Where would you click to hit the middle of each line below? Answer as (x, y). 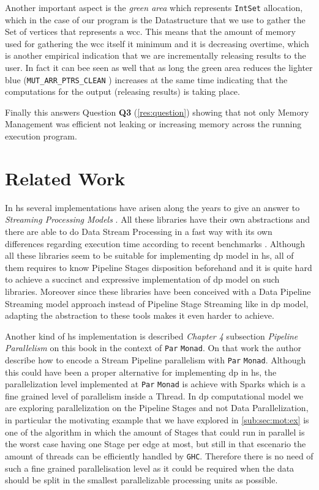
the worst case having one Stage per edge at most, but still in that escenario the (156, 444)
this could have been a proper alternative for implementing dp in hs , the (141, 372)
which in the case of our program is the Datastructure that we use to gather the (155, 19)
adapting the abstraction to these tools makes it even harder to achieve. (140, 315)
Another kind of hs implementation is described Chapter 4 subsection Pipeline (152, 336)
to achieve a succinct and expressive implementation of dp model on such (142, 279)
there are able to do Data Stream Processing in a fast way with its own (139, 231)
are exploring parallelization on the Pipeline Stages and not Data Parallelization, (157, 408)
